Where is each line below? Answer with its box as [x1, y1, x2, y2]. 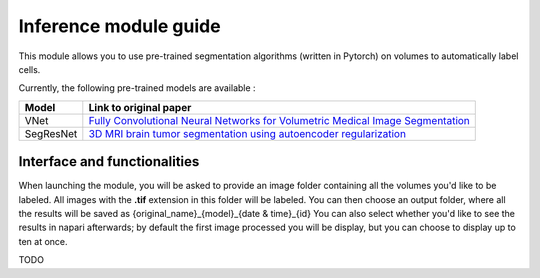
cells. [18, 63, 41, 75]
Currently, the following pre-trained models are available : [18, 82, 256, 94]
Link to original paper [88, 100, 192, 114]
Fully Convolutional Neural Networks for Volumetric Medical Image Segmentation [88, 113, 470, 127]
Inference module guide [18, 15, 221, 37]
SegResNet [24, 126, 78, 140]
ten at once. [18, 235, 69, 247]
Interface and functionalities [18, 153, 200, 170]
